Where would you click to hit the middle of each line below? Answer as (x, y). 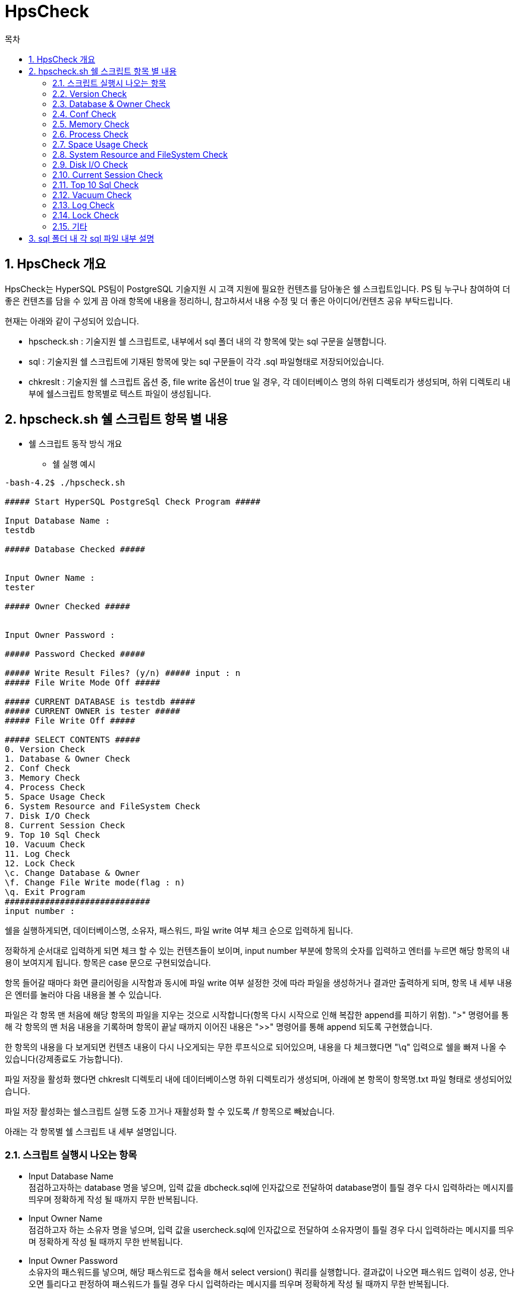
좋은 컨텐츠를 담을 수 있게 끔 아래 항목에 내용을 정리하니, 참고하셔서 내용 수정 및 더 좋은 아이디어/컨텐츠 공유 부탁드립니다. (229, 300)
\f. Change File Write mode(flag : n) (95, 883)
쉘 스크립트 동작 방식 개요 (76, 444)
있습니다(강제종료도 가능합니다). (64, 1059)
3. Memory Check (43, 778)
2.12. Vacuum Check (92, 195)
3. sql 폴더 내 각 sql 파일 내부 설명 (92, 238)
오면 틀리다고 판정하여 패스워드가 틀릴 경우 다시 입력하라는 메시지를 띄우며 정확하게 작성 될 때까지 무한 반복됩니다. (239, 1284)
